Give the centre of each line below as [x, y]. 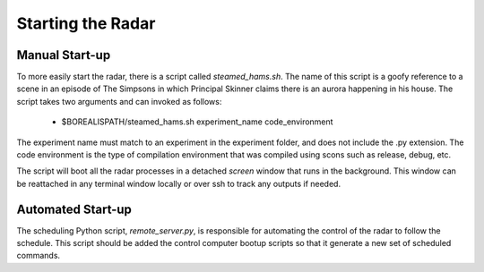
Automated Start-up [74, 209]
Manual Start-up [64, 55]
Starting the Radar [86, 23]
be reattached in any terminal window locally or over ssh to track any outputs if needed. [178, 183]
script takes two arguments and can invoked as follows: [119, 101]
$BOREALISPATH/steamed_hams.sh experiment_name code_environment [197, 122]
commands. [39, 256]
